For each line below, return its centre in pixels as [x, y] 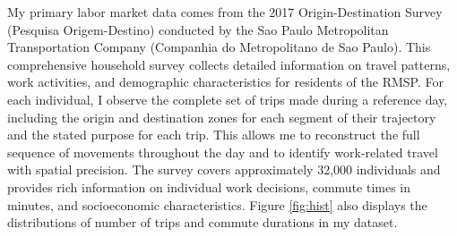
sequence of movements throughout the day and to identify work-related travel [223, 152]
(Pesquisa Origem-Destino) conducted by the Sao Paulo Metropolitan [198, 29]
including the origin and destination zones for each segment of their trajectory [222, 117]
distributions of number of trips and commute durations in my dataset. [203, 222]
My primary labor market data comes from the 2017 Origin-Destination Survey [225, 12]
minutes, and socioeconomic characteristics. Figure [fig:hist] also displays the [217, 204]
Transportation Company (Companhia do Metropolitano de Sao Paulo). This [219, 47]
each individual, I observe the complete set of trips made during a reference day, [228, 99]
